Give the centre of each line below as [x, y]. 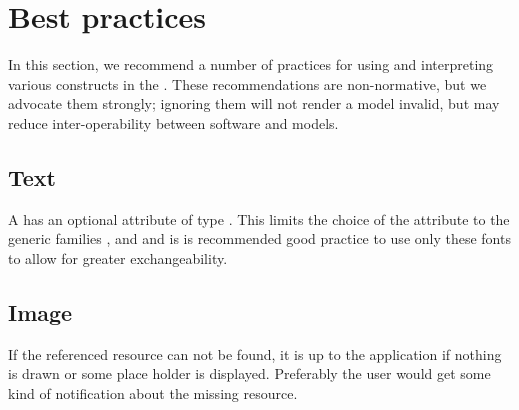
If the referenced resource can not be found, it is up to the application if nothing [255, 353]
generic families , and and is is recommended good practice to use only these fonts [259, 238]
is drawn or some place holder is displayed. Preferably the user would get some [249, 373]
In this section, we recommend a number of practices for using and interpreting [251, 64]
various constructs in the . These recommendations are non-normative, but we [247, 83]
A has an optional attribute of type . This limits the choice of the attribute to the [259, 218]
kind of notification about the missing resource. [153, 392]
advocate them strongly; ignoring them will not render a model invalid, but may [254, 103]
